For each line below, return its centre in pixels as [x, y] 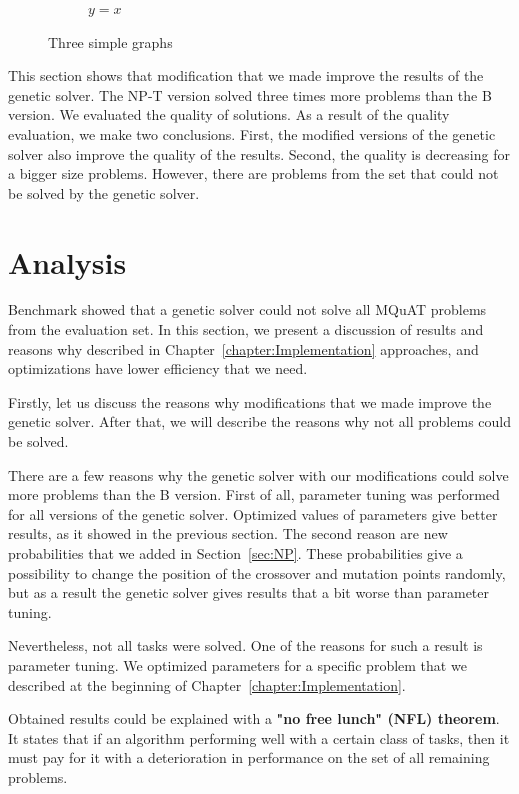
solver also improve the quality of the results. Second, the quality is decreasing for [259, 153]
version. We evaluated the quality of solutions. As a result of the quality [229, 114]
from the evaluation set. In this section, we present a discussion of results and [246, 329]
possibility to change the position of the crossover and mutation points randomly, [257, 572]
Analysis [67, 261]
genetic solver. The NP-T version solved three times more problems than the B [250, 94]
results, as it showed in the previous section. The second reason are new [228, 533]
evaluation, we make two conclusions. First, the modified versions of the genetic [252, 133]
